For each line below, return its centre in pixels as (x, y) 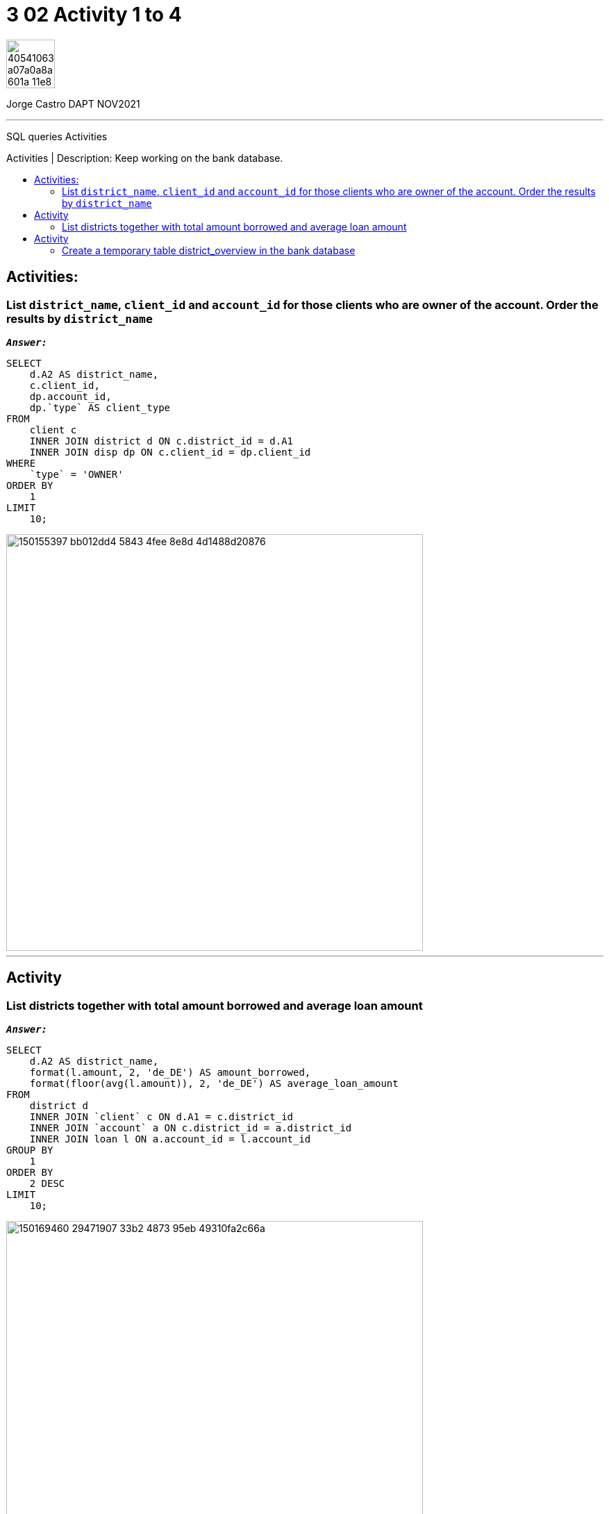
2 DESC (47, 1184)
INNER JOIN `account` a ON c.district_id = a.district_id (191, 1128)
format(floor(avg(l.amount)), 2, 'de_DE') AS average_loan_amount (214, 1084)
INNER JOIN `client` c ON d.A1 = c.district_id (161, 1117)
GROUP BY (30, 1150)
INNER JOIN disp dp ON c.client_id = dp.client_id (170, 452)
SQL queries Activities (57, 136)
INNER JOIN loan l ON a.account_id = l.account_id (170, 1139)
